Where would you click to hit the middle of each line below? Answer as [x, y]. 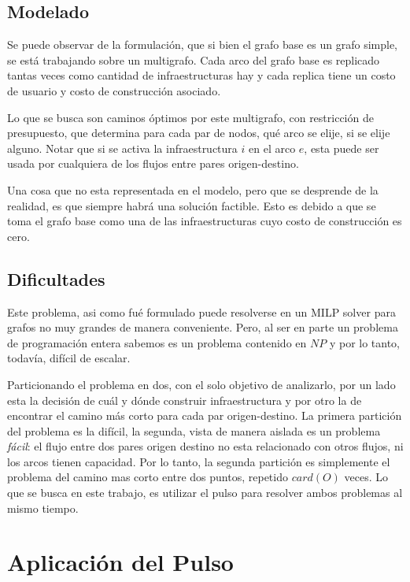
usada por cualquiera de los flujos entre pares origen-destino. [153, 163]
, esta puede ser [342, 148]
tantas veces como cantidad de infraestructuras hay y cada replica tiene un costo [201, 75]
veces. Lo [366, 477]
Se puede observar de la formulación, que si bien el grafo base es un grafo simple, [203, 44]
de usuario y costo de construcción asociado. [114, 90]
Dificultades [56, 278]
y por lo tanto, [365, 342]
